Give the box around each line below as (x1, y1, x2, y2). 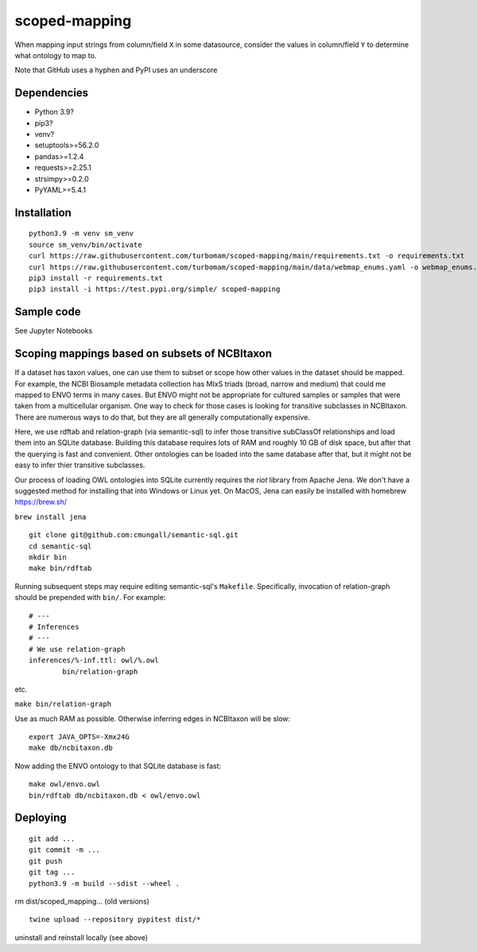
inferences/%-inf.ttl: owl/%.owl (29, 656, 159, 665)
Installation (14, 205, 72, 219)
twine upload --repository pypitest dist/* (29, 915, 201, 924)
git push (29, 856, 63, 865)
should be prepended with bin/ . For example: (14, 593, 166, 603)
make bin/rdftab (29, 564, 92, 573)
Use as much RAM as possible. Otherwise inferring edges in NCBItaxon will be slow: (14, 713, 291, 724)
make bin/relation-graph (14, 700, 111, 708)
